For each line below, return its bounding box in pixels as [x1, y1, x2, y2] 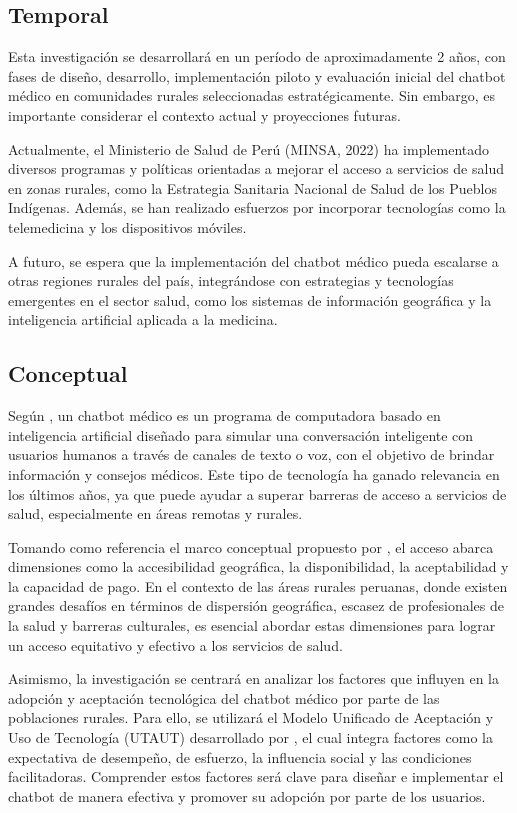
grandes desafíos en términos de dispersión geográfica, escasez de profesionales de [8, 595, 504, 616]
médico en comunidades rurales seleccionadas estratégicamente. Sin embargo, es [8, 85, 496, 106]
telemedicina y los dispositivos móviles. [8, 216, 247, 237]
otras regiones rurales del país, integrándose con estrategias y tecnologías [8, 270, 454, 291]
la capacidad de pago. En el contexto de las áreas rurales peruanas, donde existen [8, 575, 508, 596]
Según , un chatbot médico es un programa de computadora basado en [8, 405, 441, 426]
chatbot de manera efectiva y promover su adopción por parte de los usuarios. [8, 785, 486, 806]
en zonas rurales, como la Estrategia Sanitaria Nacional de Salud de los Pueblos [8, 177, 497, 198]
